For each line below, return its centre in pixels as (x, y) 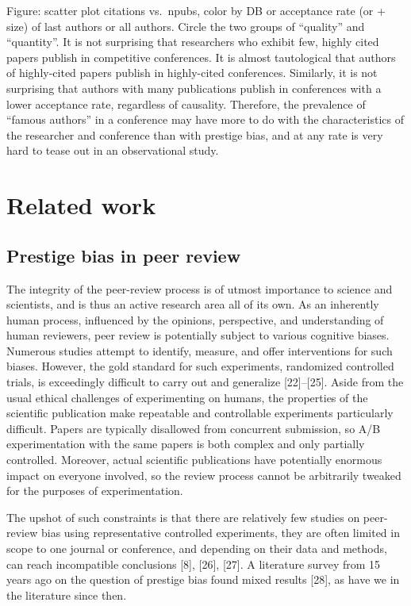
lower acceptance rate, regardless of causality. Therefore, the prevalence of (186, 104)
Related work (81, 205)
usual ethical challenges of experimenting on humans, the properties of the (187, 397)
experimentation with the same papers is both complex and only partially (186, 444)
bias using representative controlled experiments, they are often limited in (220, 533)
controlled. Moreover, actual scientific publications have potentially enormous (194, 460)
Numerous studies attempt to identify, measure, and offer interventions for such (200, 350)
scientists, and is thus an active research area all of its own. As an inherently (193, 304)
